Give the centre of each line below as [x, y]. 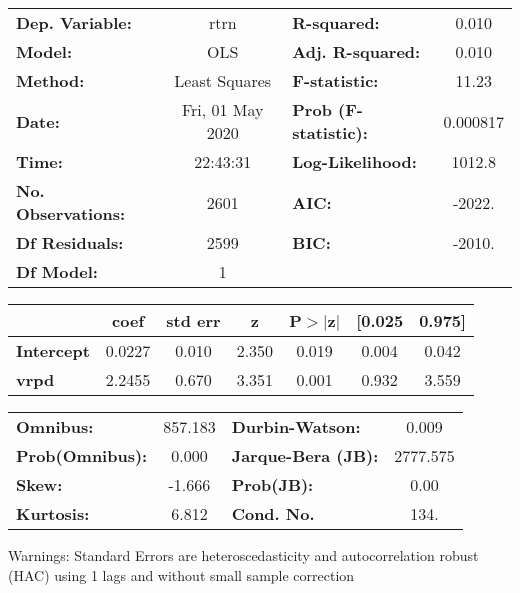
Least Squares [223, 80]
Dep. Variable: [74, 22]
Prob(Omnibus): [82, 455]
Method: [50, 80]
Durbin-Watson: [296, 426]
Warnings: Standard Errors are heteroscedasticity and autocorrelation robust [243, 555]
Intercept [53, 350]
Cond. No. [273, 513]
